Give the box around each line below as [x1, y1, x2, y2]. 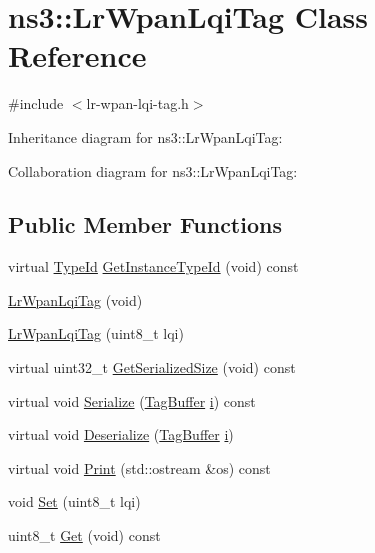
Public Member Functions [8, 209, 282, 240]
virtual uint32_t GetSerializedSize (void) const [8, 357, 296, 378]
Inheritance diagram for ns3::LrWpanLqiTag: [8, 126, 283, 147]
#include [8, 93, 64, 114]
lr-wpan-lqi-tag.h [86, 93, 189, 114]
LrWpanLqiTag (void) [8, 289, 143, 310]
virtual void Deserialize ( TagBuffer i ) [8, 424, 234, 445]
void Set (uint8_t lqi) [8, 491, 141, 512]
